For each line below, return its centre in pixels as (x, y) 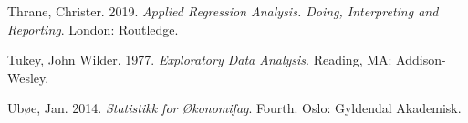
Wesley (26, 77)
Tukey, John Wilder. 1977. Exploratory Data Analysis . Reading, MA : (200, 60)
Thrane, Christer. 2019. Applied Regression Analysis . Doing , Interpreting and (223, 11)
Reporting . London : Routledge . (93, 29)
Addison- (421, 60)
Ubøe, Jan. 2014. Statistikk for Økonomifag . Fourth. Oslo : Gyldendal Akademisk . (234, 108)
